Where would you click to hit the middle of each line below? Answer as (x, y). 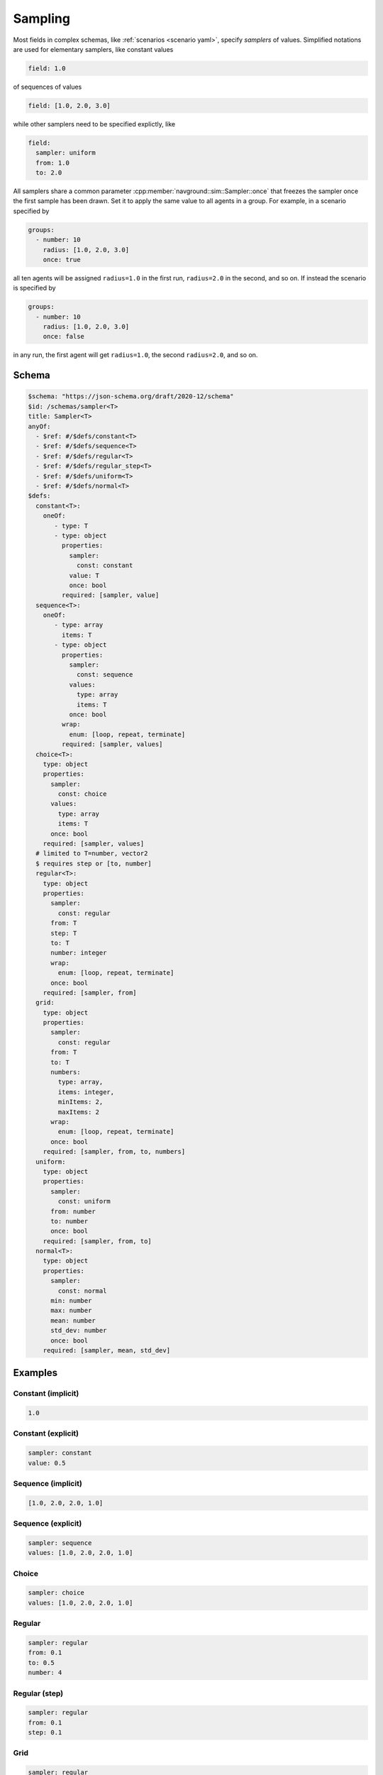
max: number (71, 1311)
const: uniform (84, 1201)
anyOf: (39, 426)
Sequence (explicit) (48, 1524)
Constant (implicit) (46, 1394)
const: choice (82, 794)
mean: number (73, 1320)
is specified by (34, 288)
